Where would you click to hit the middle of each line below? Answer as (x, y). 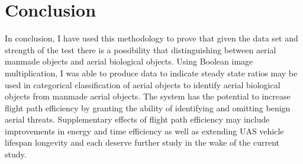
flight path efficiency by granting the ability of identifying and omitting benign (148, 107)
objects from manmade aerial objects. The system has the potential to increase (148, 96)
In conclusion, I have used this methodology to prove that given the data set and (151, 38)
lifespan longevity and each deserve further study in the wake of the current (142, 142)
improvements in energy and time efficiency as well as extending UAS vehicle (144, 131)
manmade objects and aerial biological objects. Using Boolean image (129, 61)
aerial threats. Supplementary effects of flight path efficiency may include (137, 119)
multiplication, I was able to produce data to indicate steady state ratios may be (151, 73)
